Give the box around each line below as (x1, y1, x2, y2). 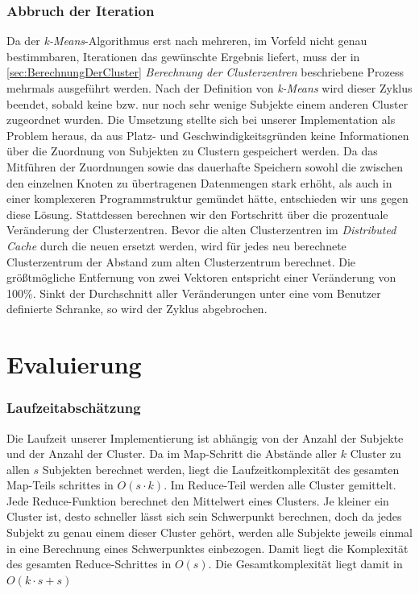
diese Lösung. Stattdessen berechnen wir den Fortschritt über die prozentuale (6, 205, 388, 222)
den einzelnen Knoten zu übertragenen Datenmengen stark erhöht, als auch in (6, 174, 392, 191)
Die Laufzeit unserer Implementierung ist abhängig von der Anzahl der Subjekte (6, 429, 404, 446)
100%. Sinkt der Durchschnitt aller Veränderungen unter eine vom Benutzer (6, 284, 381, 301)
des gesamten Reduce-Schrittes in (6, 555, 172, 572)
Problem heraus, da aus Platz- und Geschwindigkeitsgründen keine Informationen (6, 126, 409, 143)
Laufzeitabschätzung (6, 398, 141, 418)
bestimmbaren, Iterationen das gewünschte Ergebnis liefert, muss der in (6, 47, 360, 64)
